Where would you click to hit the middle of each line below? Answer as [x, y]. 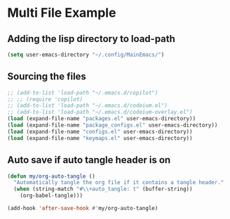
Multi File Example [62, 13]
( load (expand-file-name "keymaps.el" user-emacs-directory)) [100, 138]
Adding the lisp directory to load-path [91, 39]
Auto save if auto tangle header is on [89, 160]
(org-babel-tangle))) [51, 196]
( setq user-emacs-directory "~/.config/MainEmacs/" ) [86, 55]
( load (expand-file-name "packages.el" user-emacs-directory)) [102, 119]
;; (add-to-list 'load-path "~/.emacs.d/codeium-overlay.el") [100, 112]
